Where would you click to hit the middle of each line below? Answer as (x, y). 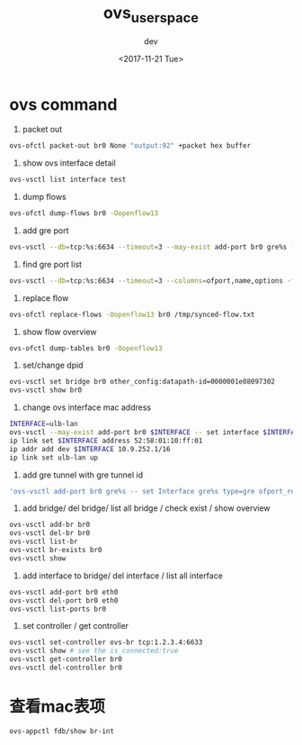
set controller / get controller (75, 626)
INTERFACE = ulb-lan (44, 424)
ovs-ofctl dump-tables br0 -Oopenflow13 (86, 348)
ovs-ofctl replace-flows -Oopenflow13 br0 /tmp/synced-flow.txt (132, 314)
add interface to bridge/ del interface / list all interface (122, 576)
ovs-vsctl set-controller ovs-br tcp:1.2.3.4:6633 (106, 642)
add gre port (45, 230)
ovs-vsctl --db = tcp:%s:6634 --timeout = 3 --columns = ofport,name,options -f (152, 281)
